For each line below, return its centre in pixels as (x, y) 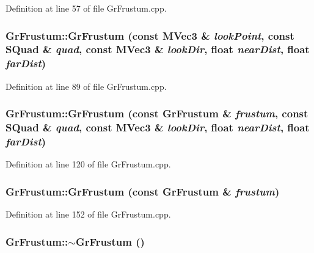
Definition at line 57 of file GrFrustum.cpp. (86, 8)
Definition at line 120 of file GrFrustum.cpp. (88, 164)
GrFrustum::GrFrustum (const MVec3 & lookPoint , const (150, 35)
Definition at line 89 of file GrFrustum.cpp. (86, 86)
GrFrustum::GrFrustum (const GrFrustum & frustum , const (157, 113)
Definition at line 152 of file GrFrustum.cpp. (88, 214)
